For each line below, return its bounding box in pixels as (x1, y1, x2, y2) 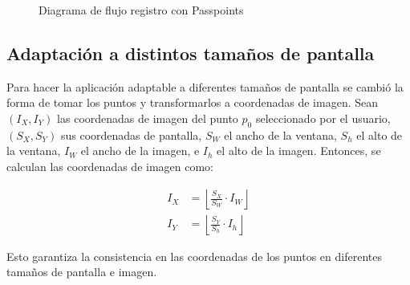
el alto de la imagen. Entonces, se (217, 142, 381, 159)
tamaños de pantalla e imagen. (6, 263, 157, 280)
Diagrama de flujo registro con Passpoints (39, 2, 244, 18)
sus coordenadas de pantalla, (60, 126, 202, 143)
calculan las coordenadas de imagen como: (6, 157, 214, 174)
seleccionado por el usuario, (255, 109, 391, 126)
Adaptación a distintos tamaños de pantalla (6, 40, 375, 65)
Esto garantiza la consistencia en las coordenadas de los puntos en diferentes (6, 247, 382, 264)
